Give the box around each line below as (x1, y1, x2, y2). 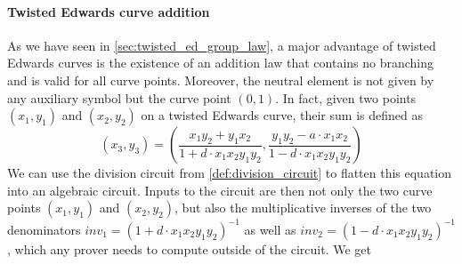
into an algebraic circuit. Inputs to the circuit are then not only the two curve (7, 180, 433, 199)
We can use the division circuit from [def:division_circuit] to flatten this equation (7, 164, 452, 182)
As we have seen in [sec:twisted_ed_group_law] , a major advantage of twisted (7, 36, 436, 54)
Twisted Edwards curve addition (7, 2, 210, 20)
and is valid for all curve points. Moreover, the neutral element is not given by (7, 70, 434, 89)
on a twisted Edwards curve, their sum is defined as (141, 106, 423, 124)
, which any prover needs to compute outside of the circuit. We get (7, 239, 371, 258)
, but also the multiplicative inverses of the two (174, 198, 432, 217)
